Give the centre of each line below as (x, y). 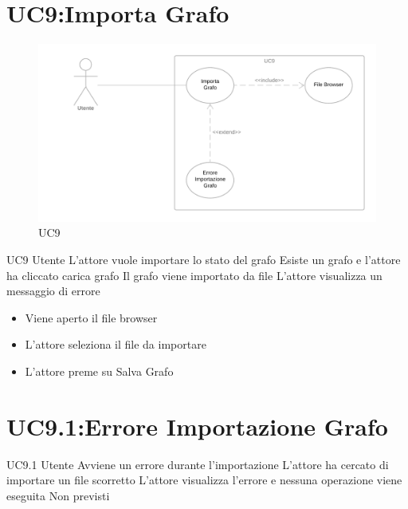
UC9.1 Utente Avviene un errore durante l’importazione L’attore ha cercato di (198, 464)
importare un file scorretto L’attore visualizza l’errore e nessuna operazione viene (204, 480)
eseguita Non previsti (58, 495)
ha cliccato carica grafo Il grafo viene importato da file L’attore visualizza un (194, 275)
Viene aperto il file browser (91, 317)
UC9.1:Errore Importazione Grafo (197, 426)
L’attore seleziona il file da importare (116, 344)
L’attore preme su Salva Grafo (99, 371)
